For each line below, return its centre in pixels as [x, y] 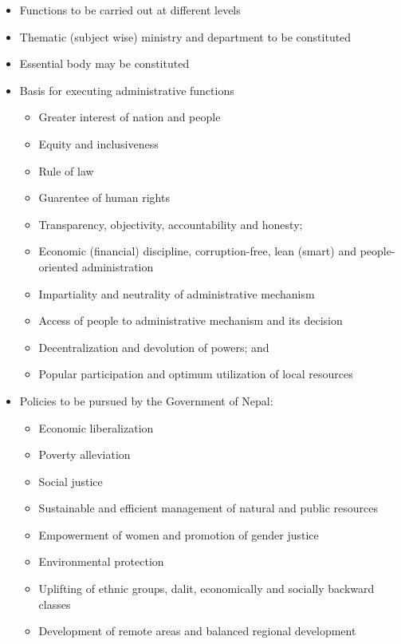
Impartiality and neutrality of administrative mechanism [177, 293]
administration [118, 266]
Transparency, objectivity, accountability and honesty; [171, 224]
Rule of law [66, 170]
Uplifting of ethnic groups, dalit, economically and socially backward [206, 589]
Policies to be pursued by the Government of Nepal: [146, 400]
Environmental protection [101, 561]
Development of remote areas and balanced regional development [197, 631]
